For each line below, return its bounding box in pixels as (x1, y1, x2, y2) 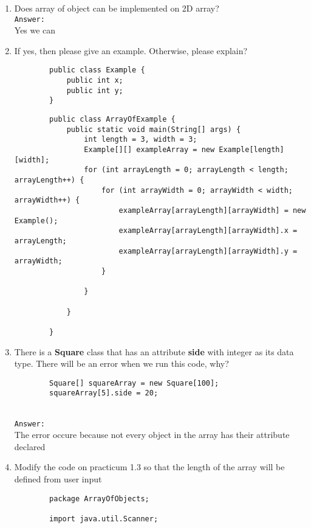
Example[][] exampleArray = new (84, 145, 215, 155)
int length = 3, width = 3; (84, 135, 197, 144)
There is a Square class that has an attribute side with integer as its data (14, 345, 294, 358)
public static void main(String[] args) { (66, 125, 241, 134)
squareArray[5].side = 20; (49, 389, 159, 398)
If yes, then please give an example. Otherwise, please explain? (14, 44, 248, 57)
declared (14, 440, 46, 453)
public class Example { (49, 66, 145, 75)
